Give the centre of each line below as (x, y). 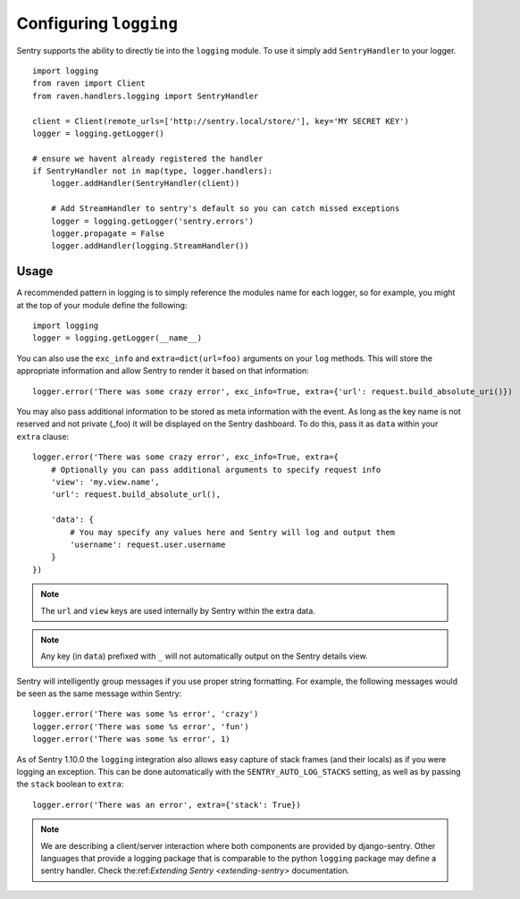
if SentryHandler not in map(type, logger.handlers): (152, 171)
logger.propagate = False (108, 234)
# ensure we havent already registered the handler (148, 158)
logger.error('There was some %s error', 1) (132, 739)
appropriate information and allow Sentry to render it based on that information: (163, 371)
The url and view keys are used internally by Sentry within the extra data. (178, 610)
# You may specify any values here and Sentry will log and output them (233, 532)
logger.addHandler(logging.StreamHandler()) (150, 246)
